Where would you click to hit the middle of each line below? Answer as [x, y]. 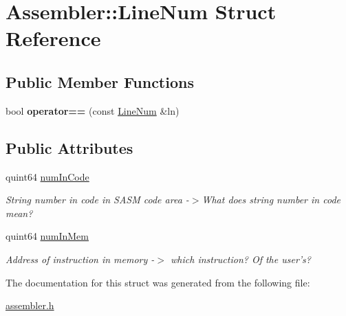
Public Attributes [69, 147]
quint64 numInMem [47, 236]
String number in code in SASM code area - [97, 200]
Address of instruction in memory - [80, 259]
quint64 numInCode [47, 176]
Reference [53, 38]
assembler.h [30, 305]
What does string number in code [271, 200]
